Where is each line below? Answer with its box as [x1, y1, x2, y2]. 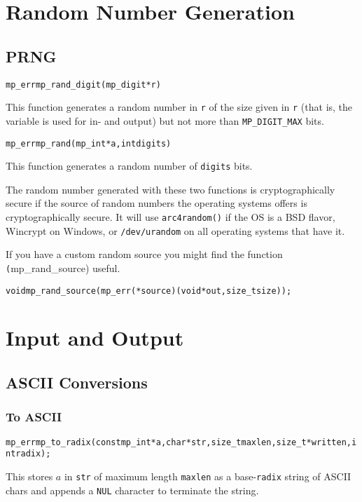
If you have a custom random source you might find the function [6, 247, 283, 262]
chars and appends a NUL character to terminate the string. [6, 482, 259, 497]
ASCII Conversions [6, 372, 148, 393]
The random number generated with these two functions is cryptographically [6, 182, 335, 196]
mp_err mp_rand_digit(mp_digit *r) [6, 79, 161, 90]
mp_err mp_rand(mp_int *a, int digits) [6, 138, 172, 149]
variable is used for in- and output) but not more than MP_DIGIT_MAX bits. [6, 113, 324, 128]
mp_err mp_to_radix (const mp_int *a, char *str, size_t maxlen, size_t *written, [6, 437, 351, 447]
